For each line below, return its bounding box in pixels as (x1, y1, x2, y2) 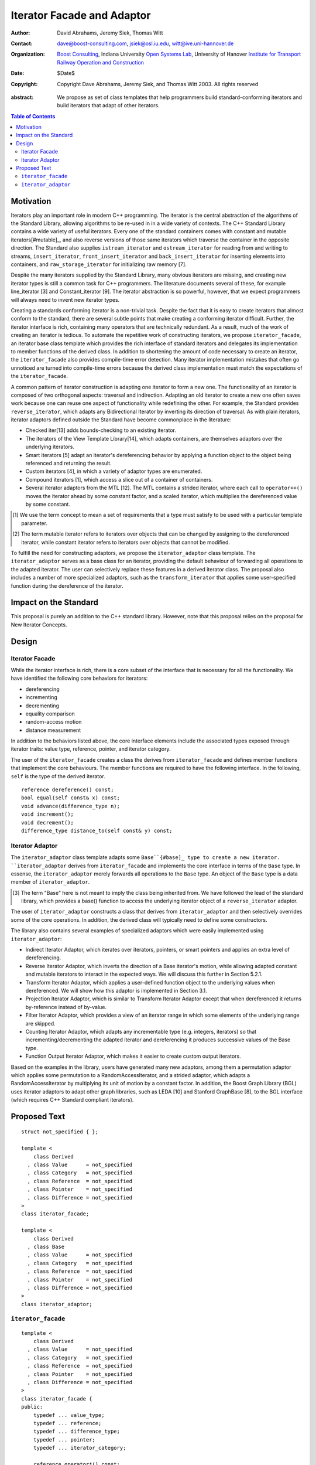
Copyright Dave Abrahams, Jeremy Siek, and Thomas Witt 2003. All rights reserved (57, 80, 259, 87)
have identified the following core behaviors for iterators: (11, 674, 148, 682)
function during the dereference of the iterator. (11, 582, 124, 589)
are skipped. (25, 1020, 56, 1027)
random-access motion (25, 718, 82, 725)
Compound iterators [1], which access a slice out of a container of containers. (25, 476, 213, 483)
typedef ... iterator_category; (33, 1444, 126, 1452)
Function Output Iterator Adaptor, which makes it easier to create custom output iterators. (25, 1052, 241, 1060)
